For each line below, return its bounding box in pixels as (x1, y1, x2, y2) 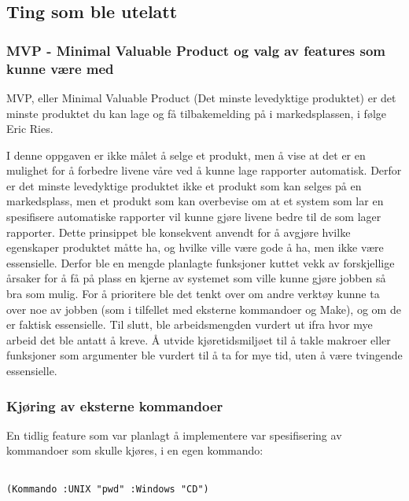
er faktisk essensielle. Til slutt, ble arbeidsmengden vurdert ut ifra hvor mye (6, 316, 373, 333)
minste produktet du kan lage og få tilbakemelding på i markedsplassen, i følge (6, 105, 387, 121)
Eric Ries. (6, 120, 53, 137)
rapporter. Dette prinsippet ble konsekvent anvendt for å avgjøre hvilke (6, 223, 351, 240)
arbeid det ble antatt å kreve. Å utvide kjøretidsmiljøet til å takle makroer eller (6, 331, 391, 348)
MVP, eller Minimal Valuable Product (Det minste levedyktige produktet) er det (6, 89, 396, 105)
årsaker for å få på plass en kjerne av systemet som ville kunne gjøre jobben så (6, 270, 386, 286)
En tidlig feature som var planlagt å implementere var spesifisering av (6, 426, 342, 443)
